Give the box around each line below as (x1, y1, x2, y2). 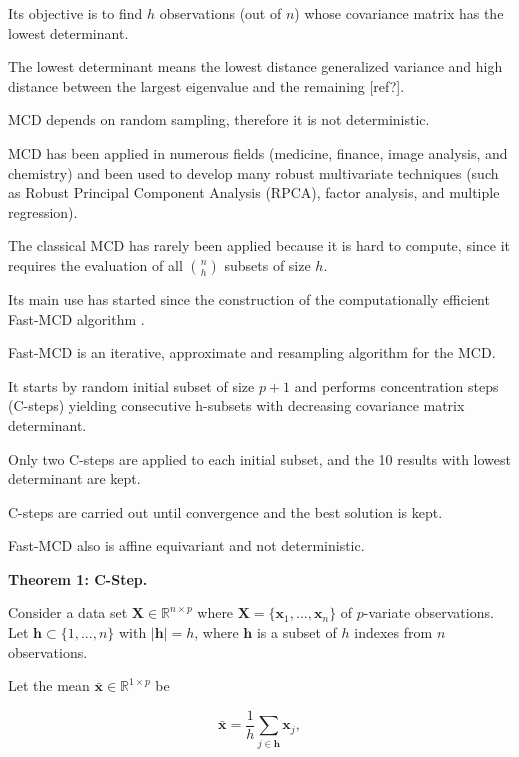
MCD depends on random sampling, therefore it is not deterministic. (8, 109, 430, 130)
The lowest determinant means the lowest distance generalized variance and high (8, 56, 503, 77)
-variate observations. (363, 602, 494, 623)
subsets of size (224, 254, 311, 275)
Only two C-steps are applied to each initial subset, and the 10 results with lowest (8, 448, 512, 469)
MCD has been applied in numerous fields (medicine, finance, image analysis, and (8, 142, 508, 163)
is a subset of (256, 622, 337, 643)
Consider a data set (8, 602, 128, 623)
